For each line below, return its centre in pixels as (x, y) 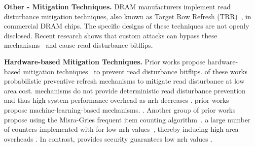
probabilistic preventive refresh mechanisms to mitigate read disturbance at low (124, 81)
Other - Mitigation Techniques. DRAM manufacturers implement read (117, 6)
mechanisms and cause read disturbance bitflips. (78, 45)
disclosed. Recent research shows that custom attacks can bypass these (111, 35)
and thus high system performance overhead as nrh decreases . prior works (117, 100)
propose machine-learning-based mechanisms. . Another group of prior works (120, 109)
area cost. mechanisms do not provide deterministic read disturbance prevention (125, 90)
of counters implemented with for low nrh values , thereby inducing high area (121, 129)
